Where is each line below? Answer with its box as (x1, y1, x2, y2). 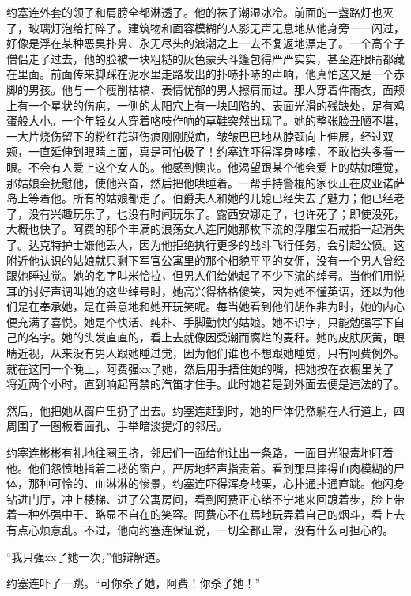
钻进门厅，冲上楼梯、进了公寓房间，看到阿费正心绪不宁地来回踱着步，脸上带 (6, 490, 405, 507)
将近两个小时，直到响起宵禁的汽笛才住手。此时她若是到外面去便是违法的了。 (6, 375, 405, 392)
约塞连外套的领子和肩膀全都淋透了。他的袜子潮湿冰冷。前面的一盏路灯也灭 (6, 4, 394, 20)
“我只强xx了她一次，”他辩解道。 (6, 548, 167, 564)
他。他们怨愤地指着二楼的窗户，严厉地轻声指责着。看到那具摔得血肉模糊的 (6, 459, 394, 476)
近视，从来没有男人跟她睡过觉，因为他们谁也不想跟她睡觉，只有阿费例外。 (17, 345, 405, 361)
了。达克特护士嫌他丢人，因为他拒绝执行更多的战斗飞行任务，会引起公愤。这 (6, 236, 405, 252)
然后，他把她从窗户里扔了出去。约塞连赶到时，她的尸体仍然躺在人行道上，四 (6, 402, 405, 418)
